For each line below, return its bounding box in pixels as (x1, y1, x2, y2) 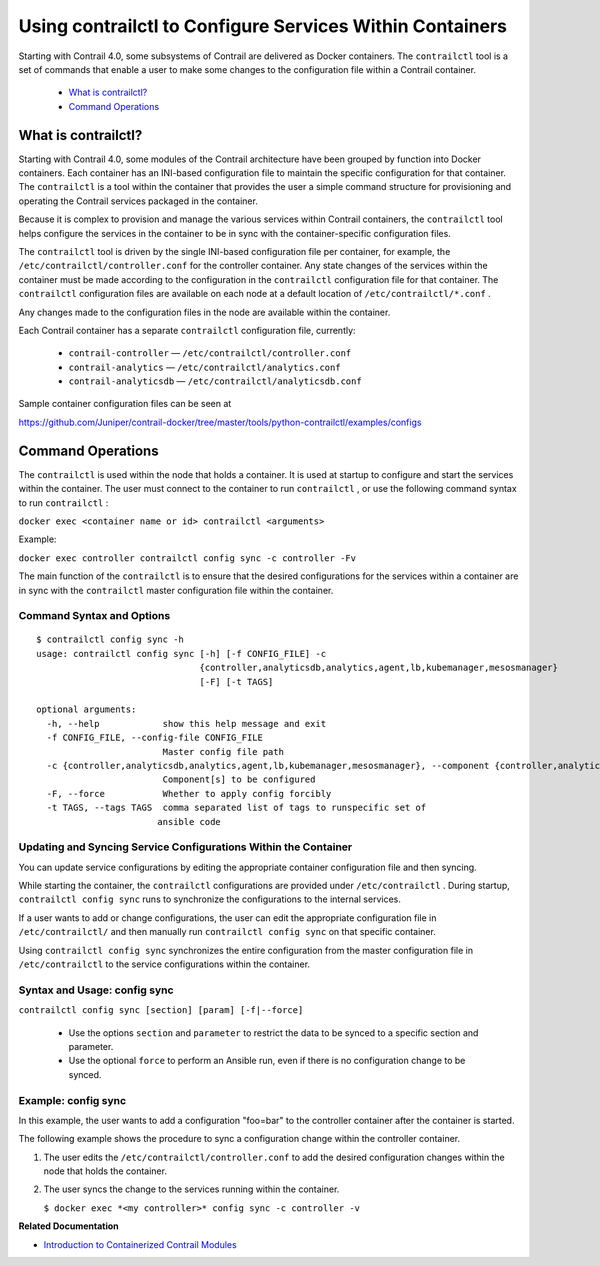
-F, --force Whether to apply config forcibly (46, 788, 332, 799)
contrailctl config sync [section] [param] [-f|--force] (18, 1005, 304, 1016)
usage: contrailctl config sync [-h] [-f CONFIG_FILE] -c (36, 648, 327, 659)
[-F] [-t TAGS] (199, 676, 274, 687)
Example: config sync (18, 1093, 127, 1107)
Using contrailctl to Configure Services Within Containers (18, 15, 508, 37)
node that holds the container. (43, 1165, 167, 1177)
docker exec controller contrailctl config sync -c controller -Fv (18, 552, 357, 564)
